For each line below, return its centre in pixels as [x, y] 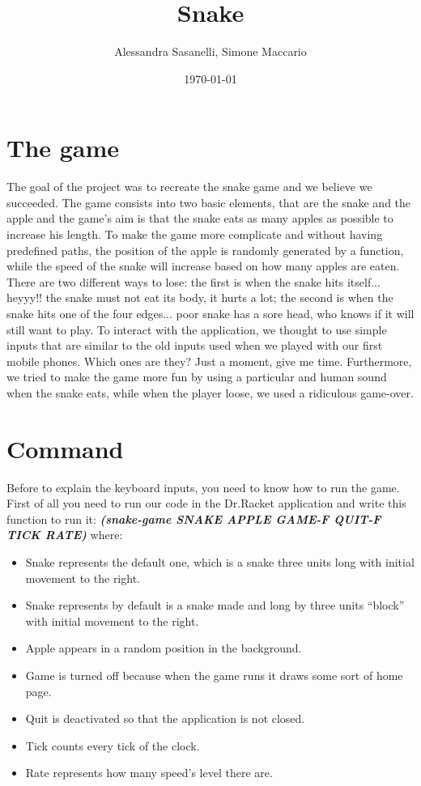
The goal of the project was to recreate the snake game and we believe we [189, 187]
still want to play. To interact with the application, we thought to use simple [197, 329]
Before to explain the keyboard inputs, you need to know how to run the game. [203, 487]
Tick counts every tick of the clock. [113, 745]
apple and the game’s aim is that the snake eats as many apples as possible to [200, 218]
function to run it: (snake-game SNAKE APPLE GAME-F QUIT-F [194, 518]
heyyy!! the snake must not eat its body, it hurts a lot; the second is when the [200, 297]
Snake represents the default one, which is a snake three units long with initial [220, 562]
